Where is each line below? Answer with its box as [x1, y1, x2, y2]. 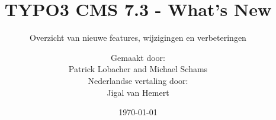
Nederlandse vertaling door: [88, 74, 188, 86]
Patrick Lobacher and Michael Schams [68, 63, 208, 75]
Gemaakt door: [111, 51, 165, 63]
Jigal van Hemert [107, 86, 169, 98]
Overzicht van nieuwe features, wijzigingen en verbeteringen [30, 31, 246, 44]
